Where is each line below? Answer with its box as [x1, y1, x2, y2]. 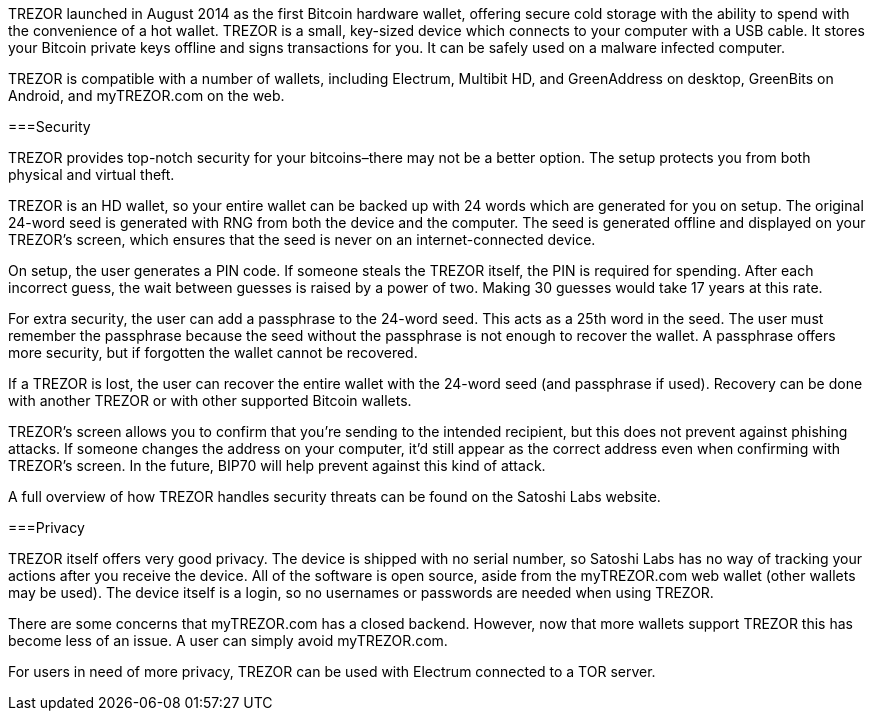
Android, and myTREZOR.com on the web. [8, 87, 285, 104]
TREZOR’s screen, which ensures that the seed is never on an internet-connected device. [8, 231, 596, 248]
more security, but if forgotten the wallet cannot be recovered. [8, 344, 418, 361]
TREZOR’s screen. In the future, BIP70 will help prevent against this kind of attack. [8, 457, 546, 474]
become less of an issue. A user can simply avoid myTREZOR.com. [8, 632, 448, 649]
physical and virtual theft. [8, 166, 175, 183]
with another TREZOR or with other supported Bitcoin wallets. [8, 392, 412, 409]
